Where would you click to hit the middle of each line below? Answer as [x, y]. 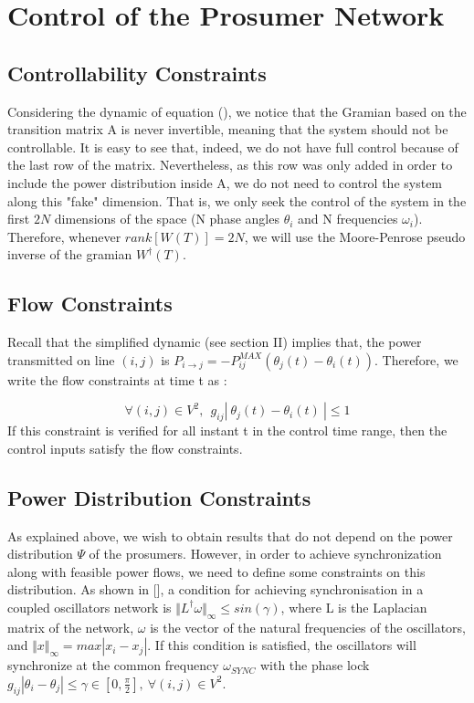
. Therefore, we [416, 359]
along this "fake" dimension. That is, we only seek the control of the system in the [237, 200]
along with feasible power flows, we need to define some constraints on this [216, 571]
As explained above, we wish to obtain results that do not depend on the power [230, 535]
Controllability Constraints [137, 73]
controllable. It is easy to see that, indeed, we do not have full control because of [233, 147]
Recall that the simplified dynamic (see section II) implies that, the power [215, 342]
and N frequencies [348, 219]
